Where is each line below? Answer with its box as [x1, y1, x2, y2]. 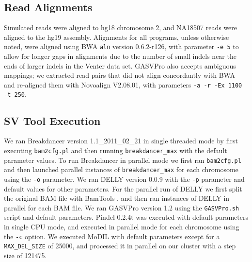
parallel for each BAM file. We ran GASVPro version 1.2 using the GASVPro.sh [4, 202, 239, 212]
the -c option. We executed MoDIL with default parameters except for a [4, 231, 220, 241]
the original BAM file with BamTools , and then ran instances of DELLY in [4, 193, 230, 203]
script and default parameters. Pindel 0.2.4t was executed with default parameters [4, 212, 248, 222]
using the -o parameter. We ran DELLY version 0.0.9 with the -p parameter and [4, 174, 245, 184]
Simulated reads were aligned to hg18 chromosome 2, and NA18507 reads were [4, 22, 237, 33]
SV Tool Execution [4, 113, 101, 128]
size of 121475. [4, 250, 47, 260]
